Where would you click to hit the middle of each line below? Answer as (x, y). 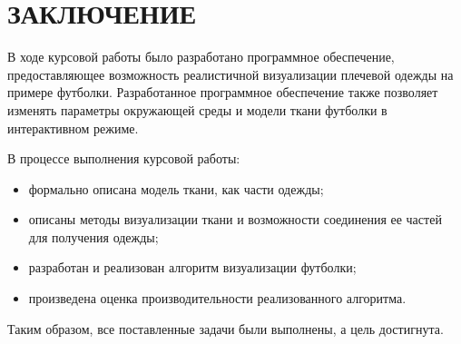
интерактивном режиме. (73, 128)
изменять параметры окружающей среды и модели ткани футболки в (197, 109)
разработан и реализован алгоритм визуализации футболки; (192, 267)
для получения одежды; (93, 236)
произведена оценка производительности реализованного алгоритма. (217, 298)
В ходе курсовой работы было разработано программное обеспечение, (201, 57)
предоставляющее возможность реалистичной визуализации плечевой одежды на (230, 74)
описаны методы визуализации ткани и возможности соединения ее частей (235, 219)
